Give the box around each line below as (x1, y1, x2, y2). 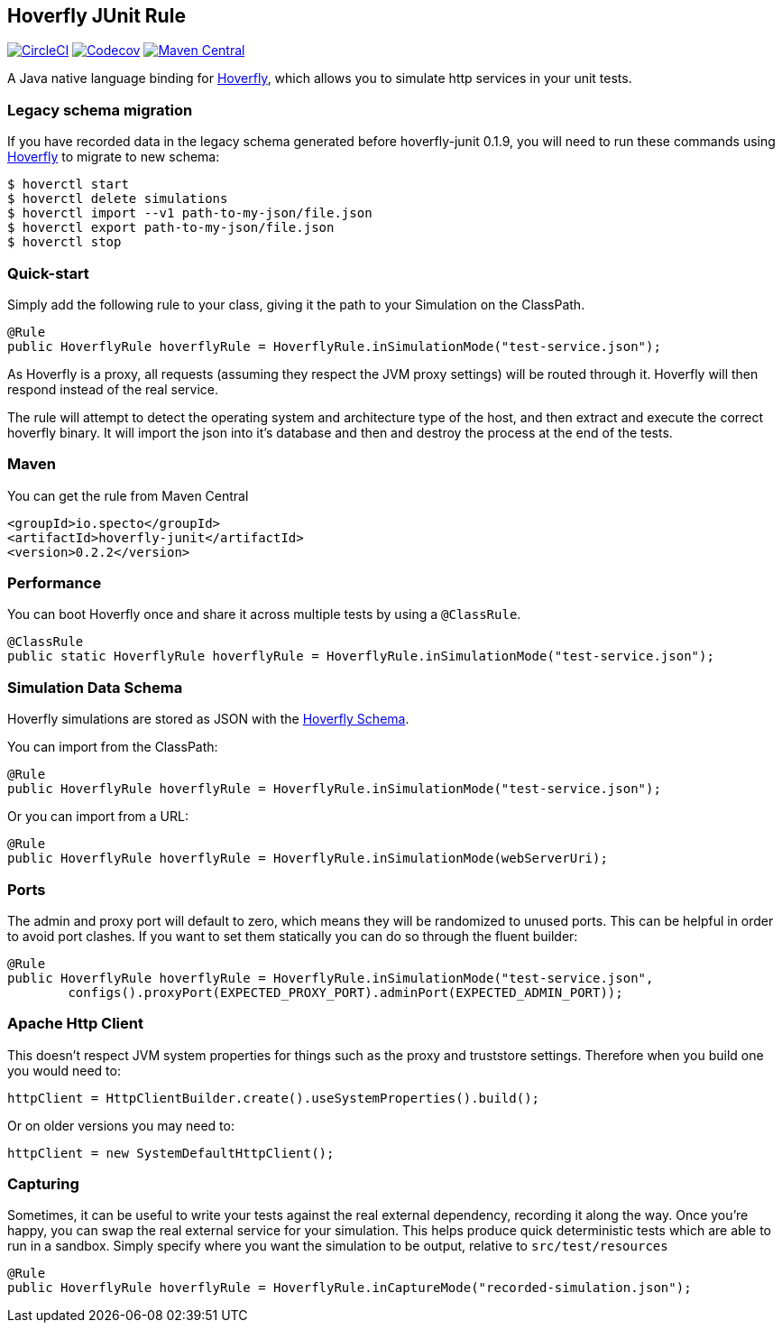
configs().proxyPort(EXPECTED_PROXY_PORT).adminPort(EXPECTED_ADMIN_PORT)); (68, 984, 623, 1000)
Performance (7, 574, 102, 593)
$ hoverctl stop (7, 235, 122, 250)
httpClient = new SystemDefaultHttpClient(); (7, 1145, 335, 1160)
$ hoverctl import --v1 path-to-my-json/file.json (7, 206, 373, 221)
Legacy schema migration (7, 100, 193, 119)
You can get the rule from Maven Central (7, 487, 249, 503)
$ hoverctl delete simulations (7, 191, 228, 207)
